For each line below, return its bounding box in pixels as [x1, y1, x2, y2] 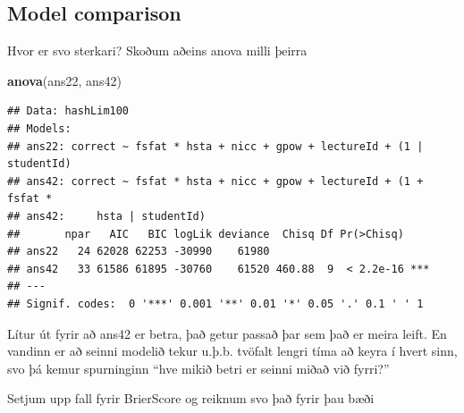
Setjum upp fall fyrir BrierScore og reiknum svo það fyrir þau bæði [7, 389, 375, 408]
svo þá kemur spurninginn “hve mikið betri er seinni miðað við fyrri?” [7, 358, 390, 377]
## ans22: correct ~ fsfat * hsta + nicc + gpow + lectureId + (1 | [7, 139, 424, 153]
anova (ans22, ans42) [7, 71, 122, 89]
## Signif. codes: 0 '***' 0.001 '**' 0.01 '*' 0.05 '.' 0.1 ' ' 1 [7, 297, 424, 310]
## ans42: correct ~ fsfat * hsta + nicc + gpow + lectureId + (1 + [7, 174, 424, 188]
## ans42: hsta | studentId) [7, 209, 206, 223]
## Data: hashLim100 [7, 105, 130, 118]
